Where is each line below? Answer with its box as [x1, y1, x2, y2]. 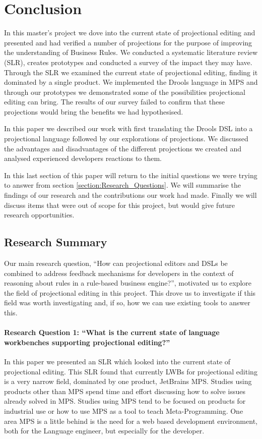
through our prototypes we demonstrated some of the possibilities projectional [4, 86, 246, 97]
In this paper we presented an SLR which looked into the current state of [4, 356, 231, 366]
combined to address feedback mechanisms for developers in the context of [4, 267, 234, 278]
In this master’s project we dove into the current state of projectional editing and [4, 27, 255, 38]
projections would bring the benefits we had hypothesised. [4, 106, 183, 117]
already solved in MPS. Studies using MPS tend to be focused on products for [4, 396, 246, 406]
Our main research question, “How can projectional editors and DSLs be [4, 258, 228, 268]
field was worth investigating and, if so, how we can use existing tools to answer [4, 297, 250, 308]
